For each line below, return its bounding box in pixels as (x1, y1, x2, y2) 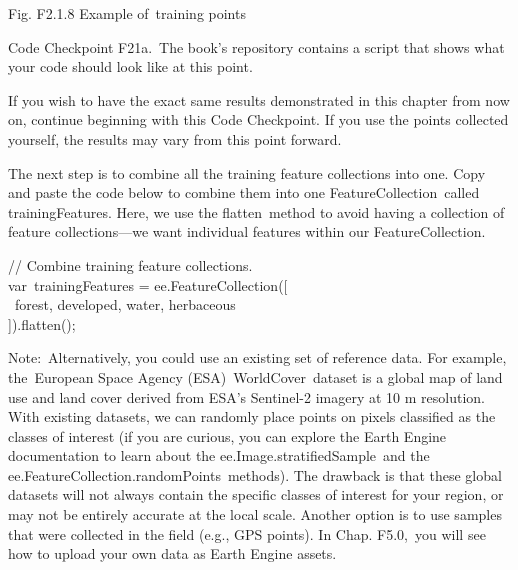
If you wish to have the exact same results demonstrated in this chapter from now (8, 89, 510, 110)
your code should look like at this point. (8, 56, 253, 77)
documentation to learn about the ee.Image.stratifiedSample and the (8, 445, 430, 466)
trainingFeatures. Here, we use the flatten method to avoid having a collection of (8, 201, 505, 222)
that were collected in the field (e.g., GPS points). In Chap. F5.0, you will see (8, 523, 486, 544)
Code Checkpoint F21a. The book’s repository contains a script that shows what (8, 36, 505, 57)
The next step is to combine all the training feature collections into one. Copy (8, 162, 486, 183)
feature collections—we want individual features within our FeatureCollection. (8, 221, 486, 242)
